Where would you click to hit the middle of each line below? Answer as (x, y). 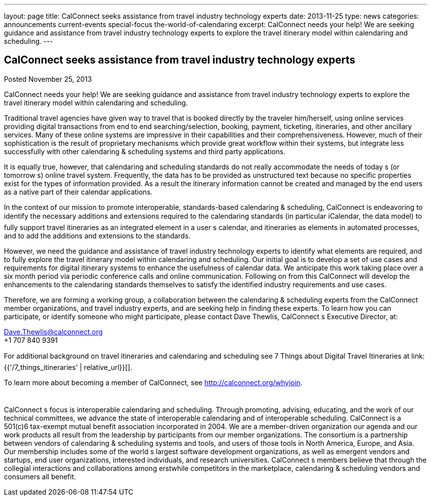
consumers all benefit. (40, 476)
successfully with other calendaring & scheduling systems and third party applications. (145, 151)
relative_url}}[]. (108, 367)
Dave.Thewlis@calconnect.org (53, 332)
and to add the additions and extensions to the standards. (97, 235)
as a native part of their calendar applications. (78, 192)
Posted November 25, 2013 (48, 79)
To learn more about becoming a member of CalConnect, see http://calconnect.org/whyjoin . (153, 382)
